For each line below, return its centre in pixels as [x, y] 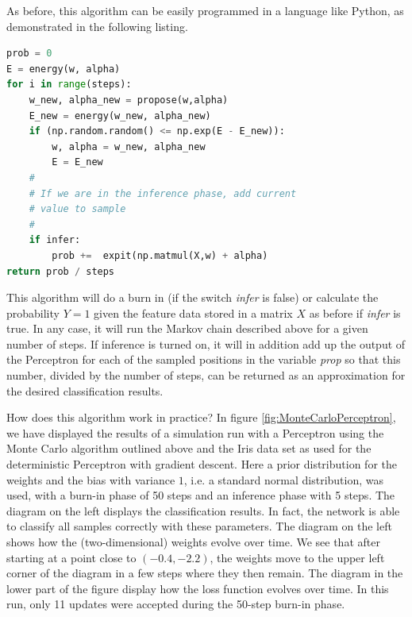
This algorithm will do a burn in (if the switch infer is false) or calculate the [193, 297]
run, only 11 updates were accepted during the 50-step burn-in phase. [176, 604]
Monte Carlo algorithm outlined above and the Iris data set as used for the [189, 448]
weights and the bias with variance [91, 479]
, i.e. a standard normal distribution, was [284, 479]
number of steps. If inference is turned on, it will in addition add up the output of [206, 343]
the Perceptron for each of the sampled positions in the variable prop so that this [204, 359]
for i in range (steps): [69, 85]
